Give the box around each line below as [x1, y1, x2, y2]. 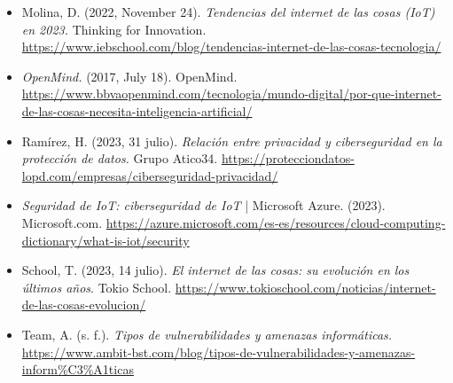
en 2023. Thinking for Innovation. [21, 20, 207, 38]
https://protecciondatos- [221, 149, 355, 168]
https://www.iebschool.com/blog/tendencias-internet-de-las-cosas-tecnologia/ [21, 37, 441, 56]
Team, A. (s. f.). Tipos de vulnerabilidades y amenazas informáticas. [21, 324, 393, 343]
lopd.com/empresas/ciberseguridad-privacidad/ [21, 166, 278, 184]
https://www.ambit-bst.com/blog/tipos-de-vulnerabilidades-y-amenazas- [21, 342, 416, 361]
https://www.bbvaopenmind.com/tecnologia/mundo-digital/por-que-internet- [21, 84, 441, 103]
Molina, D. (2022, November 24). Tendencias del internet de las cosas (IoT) [21, 3, 435, 20]
